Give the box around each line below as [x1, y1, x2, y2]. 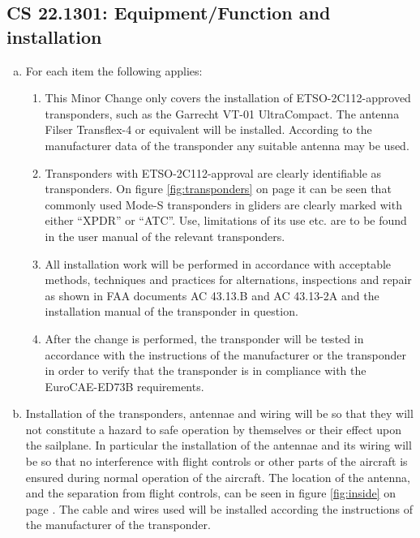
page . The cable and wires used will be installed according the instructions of [25, 500, 414, 517]
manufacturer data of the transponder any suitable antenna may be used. [45, 136, 409, 153]
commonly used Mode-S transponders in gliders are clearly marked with [45, 196, 402, 213]
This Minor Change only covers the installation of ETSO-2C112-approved [45, 89, 411, 106]
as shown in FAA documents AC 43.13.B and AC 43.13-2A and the [45, 286, 379, 303]
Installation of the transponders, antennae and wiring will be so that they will [25, 405, 414, 422]
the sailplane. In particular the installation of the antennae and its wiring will [25, 437, 412, 454]
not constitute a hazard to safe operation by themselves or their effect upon [25, 420, 402, 437]
